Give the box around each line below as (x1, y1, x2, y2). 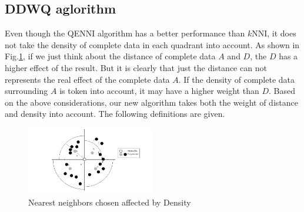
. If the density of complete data (178, 73, 295, 85)
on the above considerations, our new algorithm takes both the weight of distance (5, 96, 298, 108)
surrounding (5, 85, 48, 97)
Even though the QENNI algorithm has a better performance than (5, 27, 245, 39)
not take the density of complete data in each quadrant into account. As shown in (5, 38, 300, 51)
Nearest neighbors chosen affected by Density (28, 196, 191, 208)
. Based (268, 85, 295, 97)
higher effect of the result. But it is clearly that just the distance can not (5, 61, 267, 73)
